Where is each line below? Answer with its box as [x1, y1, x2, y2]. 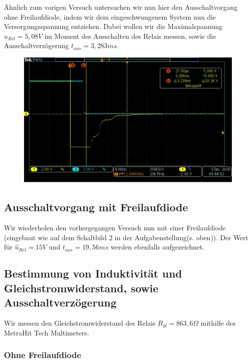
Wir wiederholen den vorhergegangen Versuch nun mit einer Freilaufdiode [4, 223, 226, 233]
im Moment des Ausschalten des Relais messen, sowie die [44, 30, 216, 41]
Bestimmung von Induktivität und [4, 266, 182, 281]
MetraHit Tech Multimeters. [4, 328, 89, 338]
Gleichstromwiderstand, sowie [4, 280, 159, 295]
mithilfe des [200, 317, 236, 328]
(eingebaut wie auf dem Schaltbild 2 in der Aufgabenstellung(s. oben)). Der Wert [4, 232, 249, 242]
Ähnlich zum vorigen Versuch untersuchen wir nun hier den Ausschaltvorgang [4, 2, 238, 12]
